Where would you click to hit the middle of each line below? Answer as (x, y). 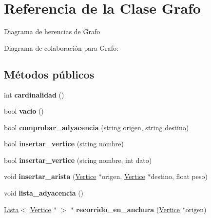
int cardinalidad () (34, 94)
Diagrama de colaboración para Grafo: (61, 48)
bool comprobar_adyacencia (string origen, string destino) (96, 127)
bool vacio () (24, 111)
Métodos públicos (49, 74)
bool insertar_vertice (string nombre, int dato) (78, 160)
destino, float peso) (179, 176)
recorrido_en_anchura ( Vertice (128, 209)
